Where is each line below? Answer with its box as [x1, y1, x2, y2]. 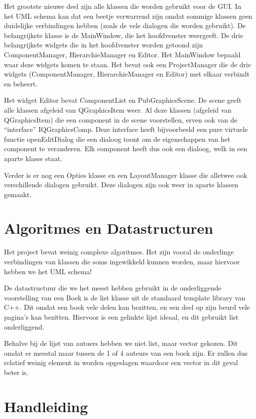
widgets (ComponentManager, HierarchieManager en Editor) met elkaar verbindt [4, 69, 250, 79]
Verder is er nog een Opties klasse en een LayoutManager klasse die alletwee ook [4, 169, 248, 180]
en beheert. [4, 78, 38, 88]
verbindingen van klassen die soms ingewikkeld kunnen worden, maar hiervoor [4, 256, 240, 266]
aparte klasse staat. [4, 153, 63, 163]
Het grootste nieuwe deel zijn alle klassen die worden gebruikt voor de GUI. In [4, 1, 242, 11]
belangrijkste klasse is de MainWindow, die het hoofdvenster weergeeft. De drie [4, 30, 243, 40]
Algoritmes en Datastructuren [4, 218, 214, 238]
